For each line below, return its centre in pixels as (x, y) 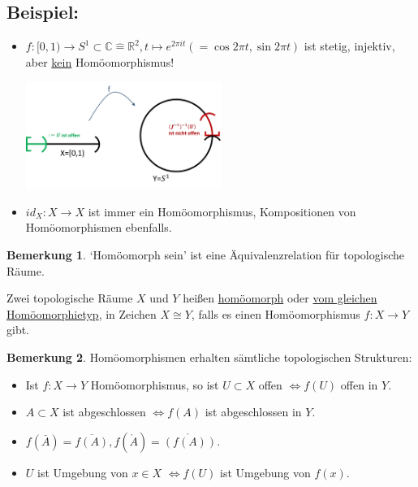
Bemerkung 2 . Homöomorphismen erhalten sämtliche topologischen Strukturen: (209, 357)
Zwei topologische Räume (70, 298)
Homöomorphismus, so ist (155, 384)
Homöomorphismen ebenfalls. (99, 227)
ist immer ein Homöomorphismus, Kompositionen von (222, 211)
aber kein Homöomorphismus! (100, 61)
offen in (359, 384)
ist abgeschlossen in (253, 412)
